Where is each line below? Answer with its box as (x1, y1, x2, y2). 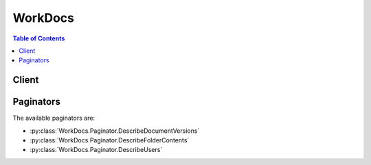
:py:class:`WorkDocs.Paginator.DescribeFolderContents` (30, 136, 190, 144)
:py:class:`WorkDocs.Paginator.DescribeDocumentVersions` (30, 127, 200, 135)
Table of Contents (12, 34, 65, 42)
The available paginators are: (12, 114, 95, 123)
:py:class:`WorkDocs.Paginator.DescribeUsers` (30, 146, 163, 154)
